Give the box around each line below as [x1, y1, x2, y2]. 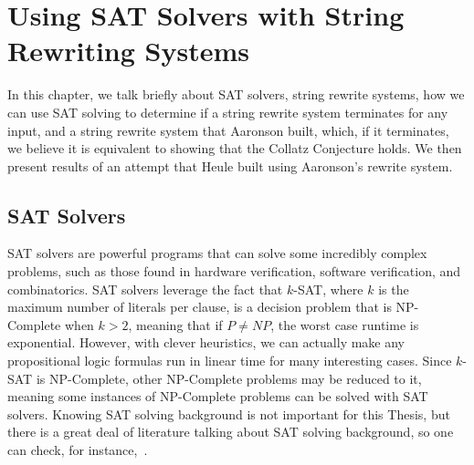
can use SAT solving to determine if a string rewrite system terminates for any [7, 102, 448, 121]
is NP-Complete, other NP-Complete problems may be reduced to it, [36, 368, 422, 387]
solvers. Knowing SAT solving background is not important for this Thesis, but [7, 404, 450, 423]
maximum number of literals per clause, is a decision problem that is [7, 297, 392, 316]
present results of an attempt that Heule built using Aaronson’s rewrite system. [7, 156, 453, 175]
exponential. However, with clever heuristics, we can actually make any [7, 333, 406, 352]
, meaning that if [128, 315, 223, 334]
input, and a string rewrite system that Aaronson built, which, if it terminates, [7, 120, 449, 139]
